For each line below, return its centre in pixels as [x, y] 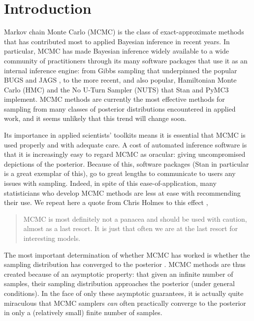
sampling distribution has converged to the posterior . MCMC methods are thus [125, 264]
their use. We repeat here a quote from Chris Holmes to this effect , [106, 202]
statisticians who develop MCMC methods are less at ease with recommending [122, 192]
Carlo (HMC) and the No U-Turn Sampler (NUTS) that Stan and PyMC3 [116, 89]
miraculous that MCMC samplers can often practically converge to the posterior [125, 303]
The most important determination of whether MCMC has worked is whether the [127, 254]
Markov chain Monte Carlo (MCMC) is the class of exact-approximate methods [124, 32]
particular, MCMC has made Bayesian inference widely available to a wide [117, 51]
